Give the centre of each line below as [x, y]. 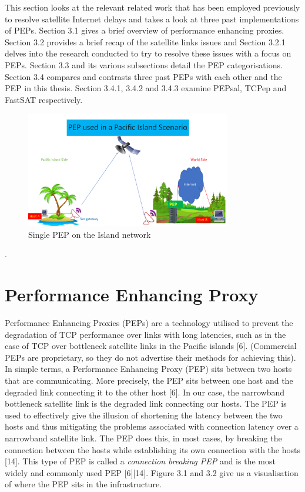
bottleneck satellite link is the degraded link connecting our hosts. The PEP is [146, 403]
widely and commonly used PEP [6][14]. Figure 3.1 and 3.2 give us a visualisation [152, 472]
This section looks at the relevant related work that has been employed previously [152, 7]
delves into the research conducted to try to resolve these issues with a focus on [148, 53]
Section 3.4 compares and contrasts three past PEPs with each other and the [143, 76]
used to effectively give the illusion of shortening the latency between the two [144, 415]
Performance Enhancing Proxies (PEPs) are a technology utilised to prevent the [149, 323]
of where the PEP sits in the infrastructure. [83, 484]
